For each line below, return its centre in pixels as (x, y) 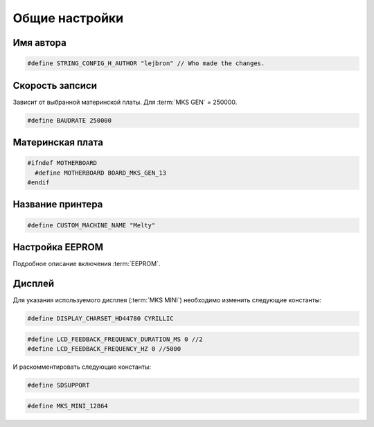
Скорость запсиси (55, 86)
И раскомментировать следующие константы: (82, 367)
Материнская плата (58, 142)
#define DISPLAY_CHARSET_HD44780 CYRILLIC (100, 319)
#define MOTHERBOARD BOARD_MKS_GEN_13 (100, 173)
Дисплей (34, 283)
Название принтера (58, 204)
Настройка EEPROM (58, 247)
